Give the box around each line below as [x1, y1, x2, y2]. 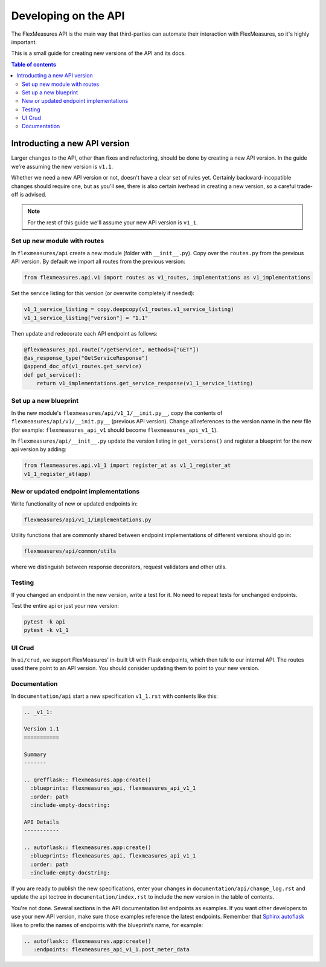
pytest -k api [24, 618, 66, 625]
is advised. [19, 190, 46, 198]
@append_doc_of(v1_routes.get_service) [24, 363, 142, 370]
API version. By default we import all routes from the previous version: [11, 258, 185, 265]
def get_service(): [24, 371, 81, 378]
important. [11, 38, 37, 45]
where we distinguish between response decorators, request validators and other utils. [11, 563, 227, 571]
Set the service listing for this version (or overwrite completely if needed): [11, 290, 195, 297]
